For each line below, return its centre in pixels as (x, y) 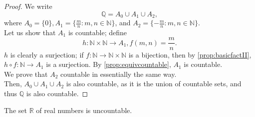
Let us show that (30, 32)
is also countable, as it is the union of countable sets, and (154, 84)
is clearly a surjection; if (47, 54)
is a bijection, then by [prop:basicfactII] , (190, 54)
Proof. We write (28, 6)
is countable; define (98, 32)
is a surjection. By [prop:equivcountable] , (109, 64)
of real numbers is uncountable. (84, 110)
